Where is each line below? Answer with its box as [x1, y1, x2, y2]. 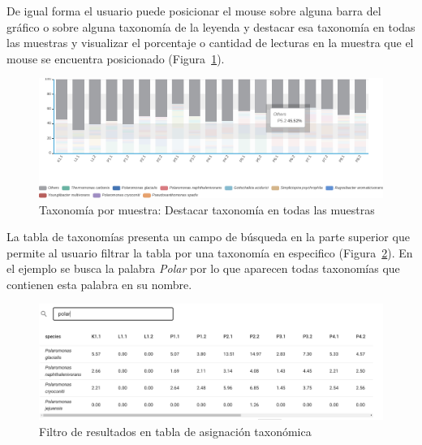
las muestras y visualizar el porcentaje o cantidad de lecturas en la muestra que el [6, 34, 414, 51]
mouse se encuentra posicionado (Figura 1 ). [6, 50, 225, 67]
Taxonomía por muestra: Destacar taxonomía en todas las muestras [39, 201, 375, 218]
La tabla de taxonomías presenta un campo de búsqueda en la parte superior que [6, 228, 410, 245]
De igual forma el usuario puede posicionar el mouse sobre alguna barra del [6, 2, 381, 19]
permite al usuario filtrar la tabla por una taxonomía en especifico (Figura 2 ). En [6, 244, 413, 261]
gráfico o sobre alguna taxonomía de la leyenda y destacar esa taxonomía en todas [6, 18, 416, 35]
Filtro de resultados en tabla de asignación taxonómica [39, 422, 312, 439]
